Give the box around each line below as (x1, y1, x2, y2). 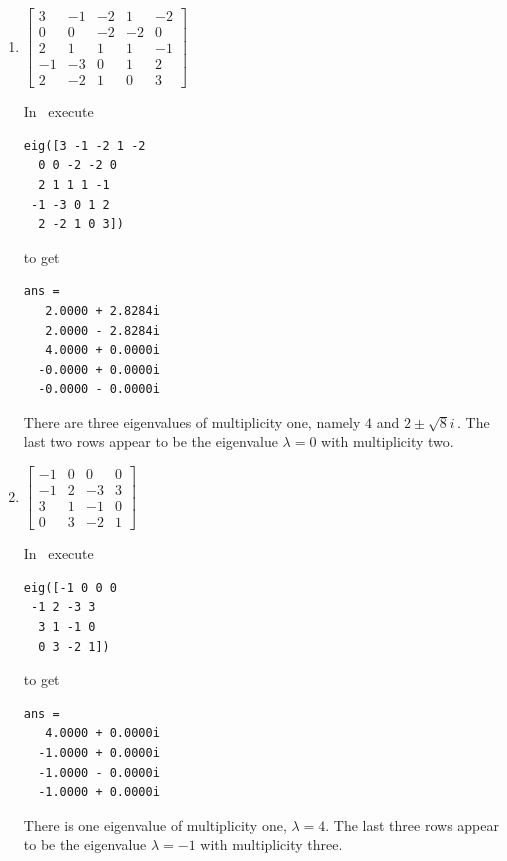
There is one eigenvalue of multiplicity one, (23, 814, 287, 835)
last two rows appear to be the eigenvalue (23, 431, 278, 452)
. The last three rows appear (325, 814, 499, 835)
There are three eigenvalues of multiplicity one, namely (23, 411, 361, 432)
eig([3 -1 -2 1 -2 (23, 138, 146, 153)
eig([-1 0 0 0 (23, 580, 117, 595)
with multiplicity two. (321, 431, 454, 452)
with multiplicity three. (200, 834, 343, 855)
